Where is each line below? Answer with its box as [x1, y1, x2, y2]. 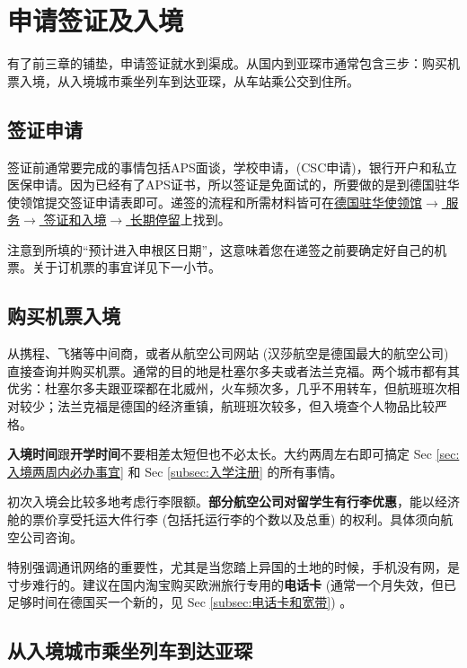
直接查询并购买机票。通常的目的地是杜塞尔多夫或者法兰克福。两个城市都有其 [7, 361, 460, 380]
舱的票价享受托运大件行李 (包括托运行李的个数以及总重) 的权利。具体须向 [7, 510, 441, 529]
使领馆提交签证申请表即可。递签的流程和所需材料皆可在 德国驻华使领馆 [7, 192, 422, 211]
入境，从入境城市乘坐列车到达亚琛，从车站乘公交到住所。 [19, 71, 359, 90]
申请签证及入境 [7, 2, 184, 39]
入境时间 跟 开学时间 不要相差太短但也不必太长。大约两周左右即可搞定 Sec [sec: [7, 444, 460, 463]
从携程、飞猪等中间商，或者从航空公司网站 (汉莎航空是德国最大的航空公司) [7, 344, 449, 363]
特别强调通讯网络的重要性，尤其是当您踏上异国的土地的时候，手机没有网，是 [7, 558, 460, 576]
